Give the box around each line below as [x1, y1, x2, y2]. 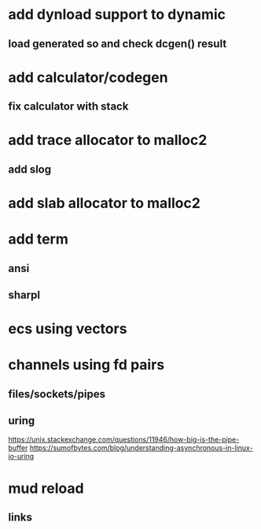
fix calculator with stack [8, 100, 129, 114]
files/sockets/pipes [8, 387, 106, 400]
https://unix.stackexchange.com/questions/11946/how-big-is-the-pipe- [8, 435, 240, 445]
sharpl [8, 288, 41, 301]
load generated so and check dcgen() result [8, 37, 227, 50]
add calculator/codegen [8, 69, 168, 86]
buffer [8, 443, 28, 453]
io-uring [8, 452, 35, 461]
